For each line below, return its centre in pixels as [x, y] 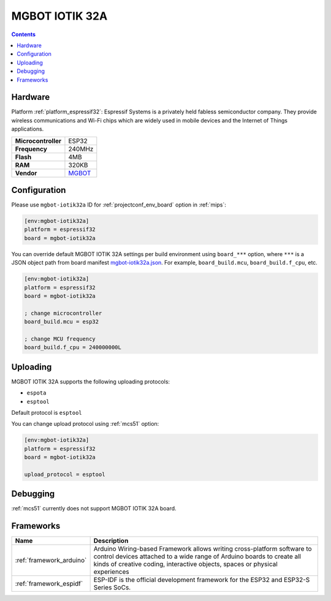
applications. [28, 129]
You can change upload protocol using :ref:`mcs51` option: [85, 424]
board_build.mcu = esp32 [62, 322]
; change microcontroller [63, 313]
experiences [111, 572]
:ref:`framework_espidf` [49, 584]
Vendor [26, 173]
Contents [24, 34]
